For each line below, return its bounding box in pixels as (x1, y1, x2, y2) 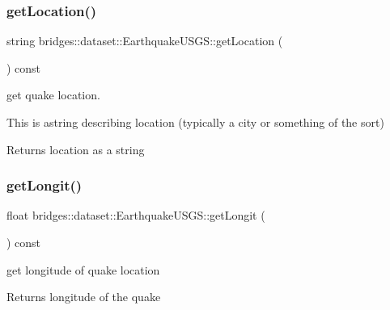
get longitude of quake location (6, 261, 160, 278)
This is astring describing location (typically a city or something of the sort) (6, 114, 384, 130)
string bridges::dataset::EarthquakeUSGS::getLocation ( (6, 32, 283, 49)
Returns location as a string (6, 140, 145, 157)
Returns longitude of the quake (6, 288, 161, 305)
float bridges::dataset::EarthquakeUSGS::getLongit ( (6, 207, 265, 224)
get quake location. (6, 86, 100, 103)
